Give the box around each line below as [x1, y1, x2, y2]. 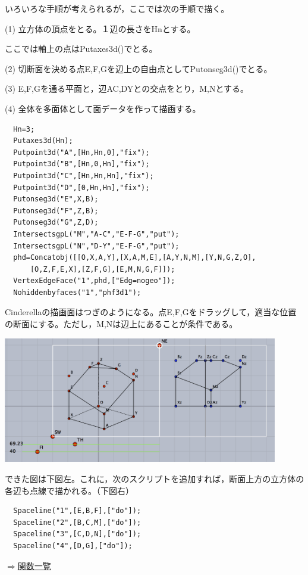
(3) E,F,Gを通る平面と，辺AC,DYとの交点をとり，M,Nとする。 [5, 82, 249, 95]
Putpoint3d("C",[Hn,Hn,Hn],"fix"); [13, 171, 154, 180]
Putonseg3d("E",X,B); [13, 195, 99, 204]
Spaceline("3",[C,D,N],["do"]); [13, 530, 142, 539]
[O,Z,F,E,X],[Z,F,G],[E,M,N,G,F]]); [30, 265, 175, 273]
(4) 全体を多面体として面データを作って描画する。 [5, 102, 201, 114]
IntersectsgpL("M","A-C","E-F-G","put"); [13, 229, 180, 238]
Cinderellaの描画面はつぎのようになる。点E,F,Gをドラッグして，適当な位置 [5, 306, 297, 318]
